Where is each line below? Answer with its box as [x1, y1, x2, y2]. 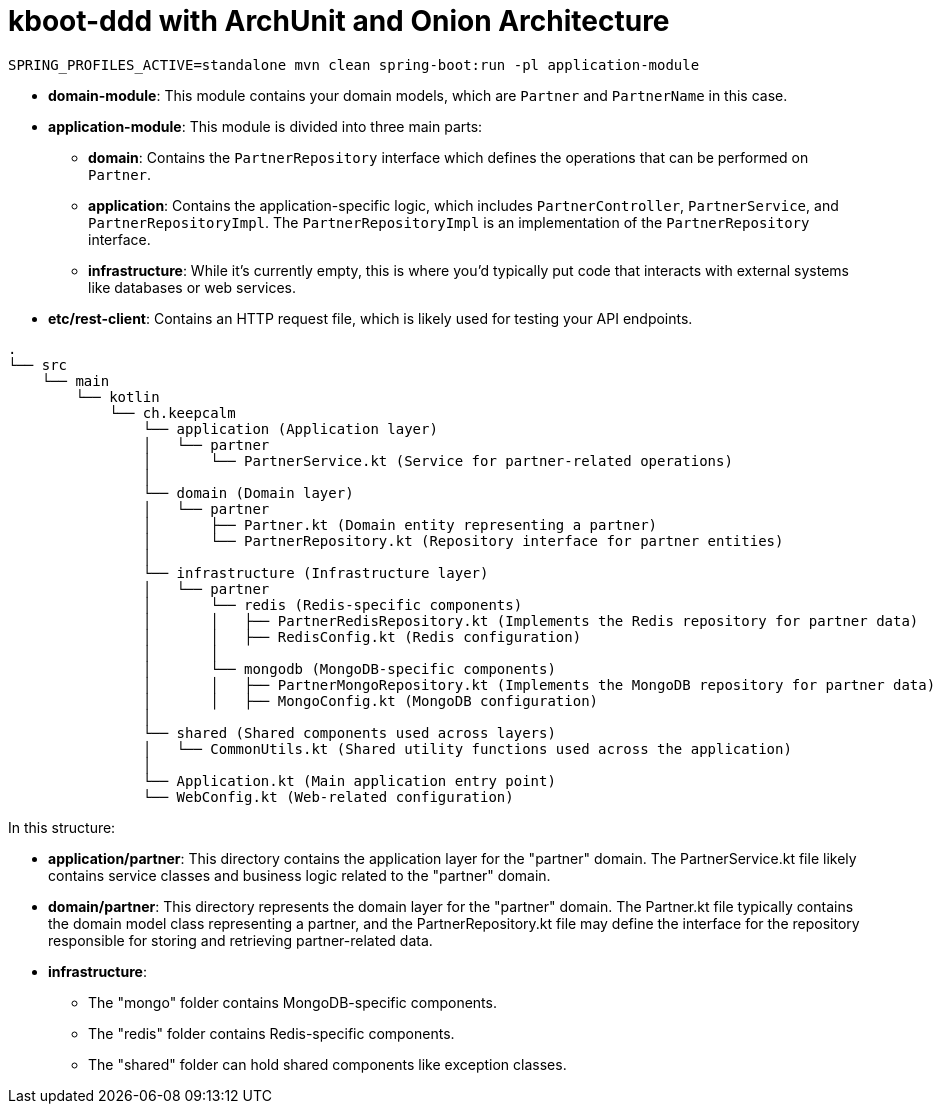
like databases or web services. [88, 278, 297, 296]
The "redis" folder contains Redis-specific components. [88, 1024, 455, 1042]
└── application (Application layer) [142, 420, 438, 437]
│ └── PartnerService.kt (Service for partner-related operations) [142, 452, 733, 469]
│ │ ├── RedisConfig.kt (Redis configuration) [142, 628, 582, 645]
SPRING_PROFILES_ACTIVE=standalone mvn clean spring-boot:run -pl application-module [8, 56, 700, 73]
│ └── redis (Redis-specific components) [142, 596, 523, 613]
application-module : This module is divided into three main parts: [48, 117, 483, 135]
